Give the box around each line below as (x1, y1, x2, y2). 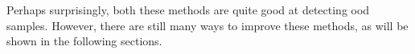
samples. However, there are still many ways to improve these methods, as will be (6, 17, 409, 33)
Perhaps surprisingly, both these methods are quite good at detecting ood (6, 2, 370, 17)
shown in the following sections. (6, 33, 162, 49)
